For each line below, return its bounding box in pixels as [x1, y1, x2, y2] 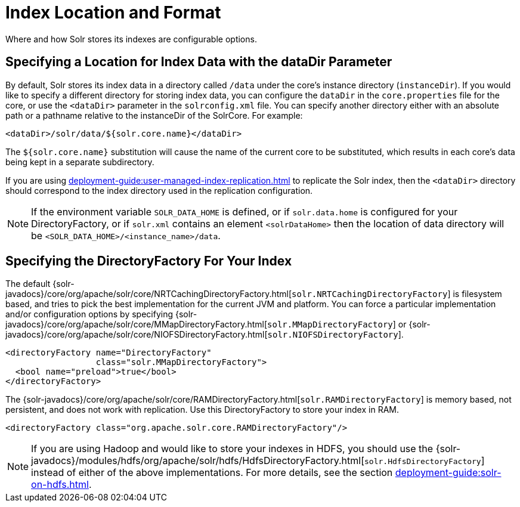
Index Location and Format [5, 2, 221, 23]
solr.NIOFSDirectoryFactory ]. [267, 329, 404, 340]
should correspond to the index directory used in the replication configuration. [5, 185, 313, 196]
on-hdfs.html [31, 478, 89, 491]
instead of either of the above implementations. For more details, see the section [31, 466, 393, 479]
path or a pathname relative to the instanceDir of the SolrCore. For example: [5, 110, 303, 120]
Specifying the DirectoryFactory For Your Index [5, 253, 292, 269]
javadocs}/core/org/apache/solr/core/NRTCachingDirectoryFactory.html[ [5, 289, 292, 299]
